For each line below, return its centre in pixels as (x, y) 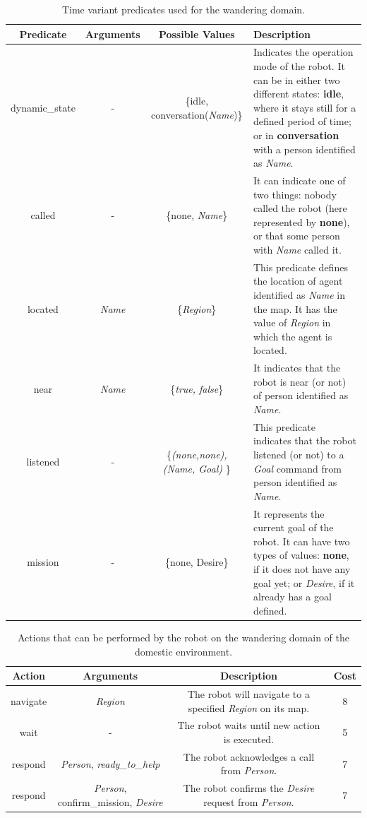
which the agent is (293, 336)
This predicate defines (300, 267)
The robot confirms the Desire (249, 788)
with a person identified (304, 149)
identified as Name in (299, 295)
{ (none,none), (197, 455)
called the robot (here (300, 208)
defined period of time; (302, 121)
